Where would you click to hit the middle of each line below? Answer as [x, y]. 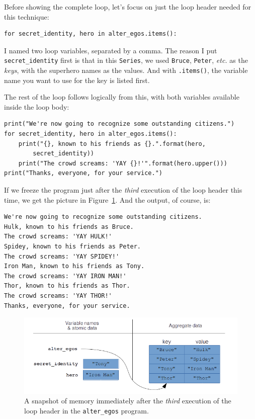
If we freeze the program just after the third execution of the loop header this [123, 190]
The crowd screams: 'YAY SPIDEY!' [62, 256]
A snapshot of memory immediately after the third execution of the [128, 401]
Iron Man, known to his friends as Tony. [74, 266]
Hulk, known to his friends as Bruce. [69, 227]
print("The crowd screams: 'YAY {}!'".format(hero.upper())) [123, 163]
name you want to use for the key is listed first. [77, 80]
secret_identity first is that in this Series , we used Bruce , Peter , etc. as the [126, 60]
